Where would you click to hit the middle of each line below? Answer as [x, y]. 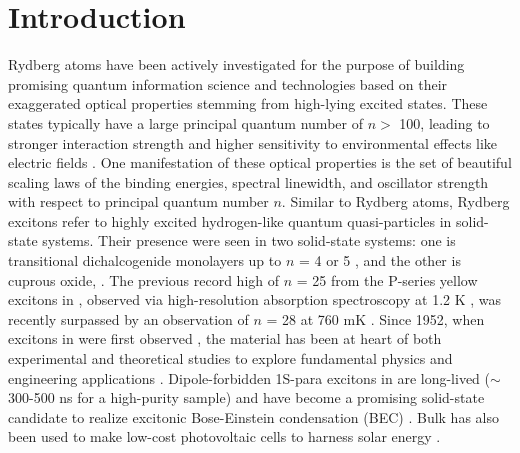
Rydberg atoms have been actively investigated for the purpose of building [236, 64]
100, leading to [444, 122]
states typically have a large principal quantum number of [185, 122]
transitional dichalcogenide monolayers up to [145, 260]
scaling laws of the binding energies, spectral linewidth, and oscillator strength [248, 181]
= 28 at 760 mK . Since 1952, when [375, 318]
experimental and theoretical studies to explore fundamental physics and [230, 358]
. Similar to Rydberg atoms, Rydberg [395, 201]
